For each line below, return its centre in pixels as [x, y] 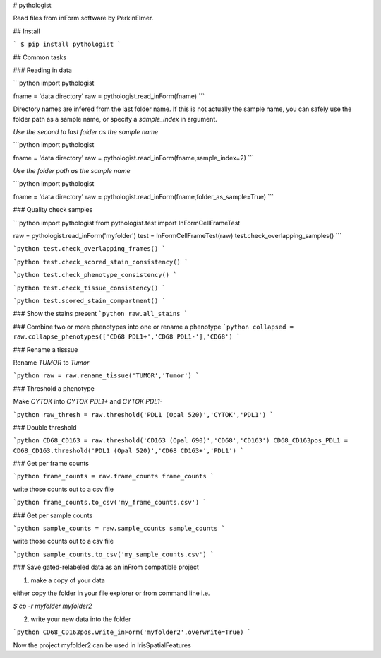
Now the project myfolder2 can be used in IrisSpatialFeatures [102, 645]
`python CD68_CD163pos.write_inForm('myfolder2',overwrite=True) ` [132, 632]
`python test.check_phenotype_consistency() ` [95, 275]
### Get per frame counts [51, 464]
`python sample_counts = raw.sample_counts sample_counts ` [119, 529]
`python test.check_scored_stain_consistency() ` [101, 262]
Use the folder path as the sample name [72, 171]
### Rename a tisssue [46, 349]
